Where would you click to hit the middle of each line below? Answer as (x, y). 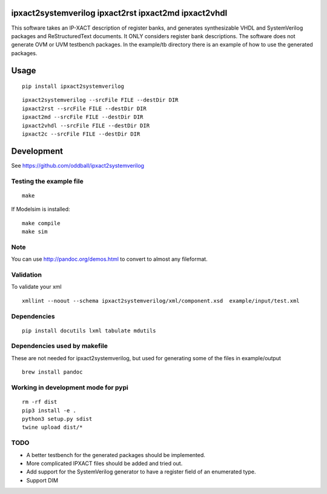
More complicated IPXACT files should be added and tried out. (104, 463)
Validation (27, 274)
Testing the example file (48, 181)
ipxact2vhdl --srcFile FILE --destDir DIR (86, 125)
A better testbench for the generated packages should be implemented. (116, 455)
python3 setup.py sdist (57, 419)
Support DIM (42, 480)
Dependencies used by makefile (60, 346)
